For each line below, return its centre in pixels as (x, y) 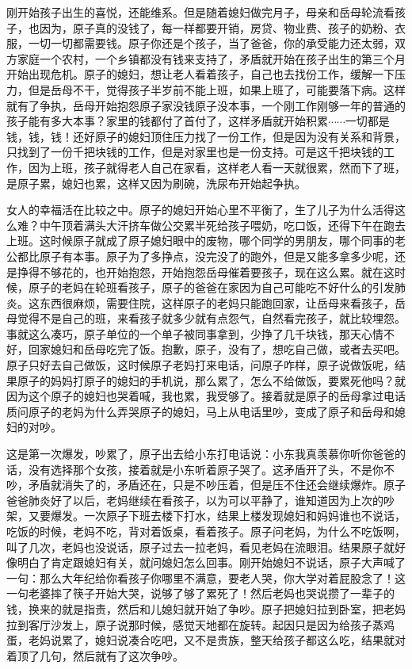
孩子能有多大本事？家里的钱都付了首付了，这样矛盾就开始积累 (167, 121)
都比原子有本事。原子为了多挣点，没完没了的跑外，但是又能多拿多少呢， (206, 256)
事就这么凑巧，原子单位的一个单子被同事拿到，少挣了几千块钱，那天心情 (195, 333)
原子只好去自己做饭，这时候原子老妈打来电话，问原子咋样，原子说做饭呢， (200, 365)
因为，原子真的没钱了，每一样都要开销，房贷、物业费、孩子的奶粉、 (217, 27)
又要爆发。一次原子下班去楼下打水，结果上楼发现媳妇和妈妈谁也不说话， (217, 516)
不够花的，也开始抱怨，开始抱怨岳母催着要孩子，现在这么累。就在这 (217, 271)
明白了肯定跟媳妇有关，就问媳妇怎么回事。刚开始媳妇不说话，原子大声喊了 (211, 562)
